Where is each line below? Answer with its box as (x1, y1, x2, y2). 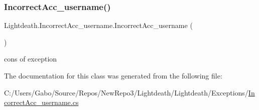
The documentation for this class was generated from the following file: (4, 70, 222, 80)
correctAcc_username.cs (4, 97, 79, 107)
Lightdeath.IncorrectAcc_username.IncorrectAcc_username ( (4, 20, 193, 30)
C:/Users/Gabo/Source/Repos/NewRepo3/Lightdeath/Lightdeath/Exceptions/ (4, 87, 248, 97)
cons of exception (4, 53, 57, 64)
